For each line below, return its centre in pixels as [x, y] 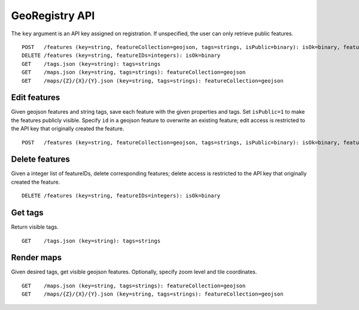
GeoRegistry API [53, 16]
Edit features [36, 98]
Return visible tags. [35, 227]
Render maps [36, 258]
